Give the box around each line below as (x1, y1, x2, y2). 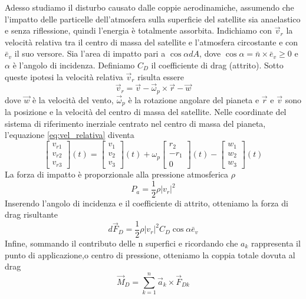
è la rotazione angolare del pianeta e (128, 93, 259, 106)
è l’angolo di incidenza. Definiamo (12, 58, 135, 71)
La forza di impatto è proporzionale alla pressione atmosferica (5, 168, 229, 180)
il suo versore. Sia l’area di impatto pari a (14, 47, 166, 60)
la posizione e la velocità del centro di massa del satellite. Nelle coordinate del (5, 106, 287, 118)
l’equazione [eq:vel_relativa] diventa (5, 129, 134, 141)
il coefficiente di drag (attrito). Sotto (151, 58, 284, 71)
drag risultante (5, 208, 58, 221)
